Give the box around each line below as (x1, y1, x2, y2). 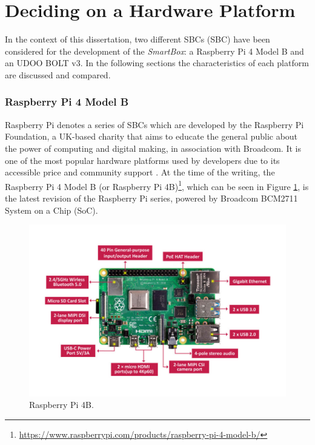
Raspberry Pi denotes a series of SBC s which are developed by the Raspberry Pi (5, 118, 304, 131)
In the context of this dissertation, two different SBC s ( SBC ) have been (5, 33, 270, 46)
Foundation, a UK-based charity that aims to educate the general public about (5, 130, 298, 143)
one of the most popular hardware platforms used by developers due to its (5, 154, 280, 166)
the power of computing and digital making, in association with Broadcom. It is (5, 141, 301, 154)
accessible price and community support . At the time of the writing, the (5, 166, 275, 178)
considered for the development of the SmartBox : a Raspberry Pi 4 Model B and (5, 44, 304, 57)
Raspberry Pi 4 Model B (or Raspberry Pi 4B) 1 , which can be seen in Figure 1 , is (5, 178, 309, 192)
